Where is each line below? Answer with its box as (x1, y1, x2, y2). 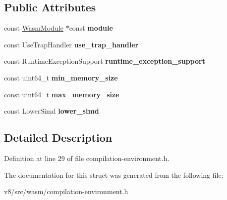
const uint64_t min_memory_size (4, 72, 118, 82)
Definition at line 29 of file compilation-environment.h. (4, 153, 170, 163)
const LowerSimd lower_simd (4, 106, 99, 116)
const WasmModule (4, 23, 63, 33)
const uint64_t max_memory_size (4, 89, 119, 99)
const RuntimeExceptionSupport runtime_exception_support (4, 56, 205, 66)
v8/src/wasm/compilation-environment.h (4, 186, 128, 197)
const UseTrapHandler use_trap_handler (4, 39, 139, 49)
